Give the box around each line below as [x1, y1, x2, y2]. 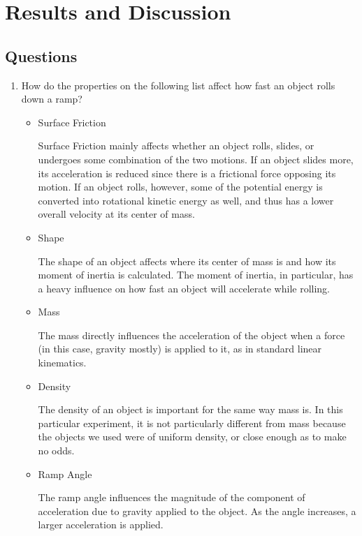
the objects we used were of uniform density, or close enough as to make [38, 429, 347, 444]
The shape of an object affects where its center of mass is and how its [38, 253, 336, 268]
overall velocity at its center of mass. [38, 207, 195, 221]
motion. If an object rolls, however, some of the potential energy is [38, 179, 323, 194]
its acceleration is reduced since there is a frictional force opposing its [38, 165, 336, 180]
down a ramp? [21, 91, 82, 106]
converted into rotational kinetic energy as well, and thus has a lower [38, 193, 334, 207]
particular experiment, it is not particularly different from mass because [38, 415, 346, 430]
